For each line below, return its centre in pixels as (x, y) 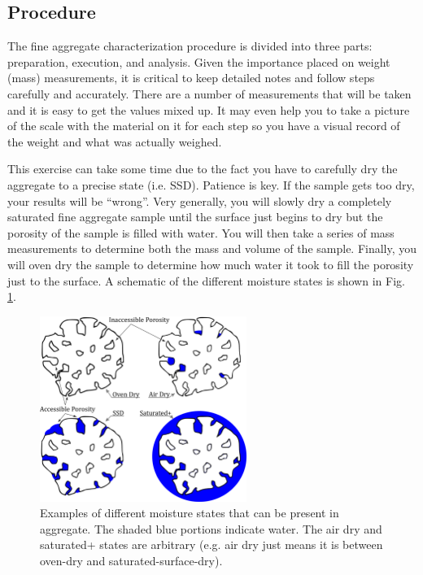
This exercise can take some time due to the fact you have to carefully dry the (203, 169)
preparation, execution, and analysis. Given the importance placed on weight (199, 61)
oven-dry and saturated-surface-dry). (131, 560)
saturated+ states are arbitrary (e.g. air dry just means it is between (211, 545)
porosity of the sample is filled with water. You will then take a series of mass (201, 232)
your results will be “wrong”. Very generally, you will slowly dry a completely (200, 200)
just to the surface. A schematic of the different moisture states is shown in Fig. (206, 280)
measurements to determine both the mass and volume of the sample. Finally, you (212, 248)
